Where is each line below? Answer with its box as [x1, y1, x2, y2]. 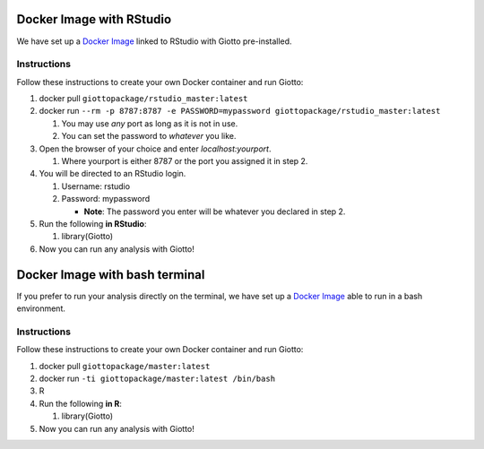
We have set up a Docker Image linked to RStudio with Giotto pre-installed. [16, 36, 292, 47]
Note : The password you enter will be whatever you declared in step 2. [83, 206, 346, 217]
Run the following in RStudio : [39, 218, 147, 229]
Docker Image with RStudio [16, 12, 172, 27]
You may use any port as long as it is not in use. [61, 117, 238, 129]
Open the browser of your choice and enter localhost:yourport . [39, 143, 272, 154]
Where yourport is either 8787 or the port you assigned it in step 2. [61, 156, 308, 166]
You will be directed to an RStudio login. [39, 168, 186, 179]
